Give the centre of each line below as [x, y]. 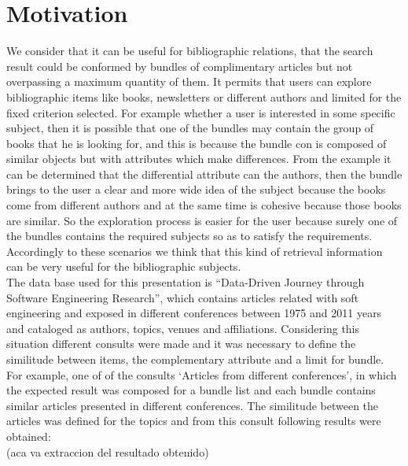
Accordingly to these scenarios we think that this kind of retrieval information [195, 251]
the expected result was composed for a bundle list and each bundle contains [191, 390]
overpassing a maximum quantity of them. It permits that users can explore [189, 81]
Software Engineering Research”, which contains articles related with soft [183, 297]
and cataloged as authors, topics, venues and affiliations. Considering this [183, 328]
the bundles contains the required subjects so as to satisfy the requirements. [189, 236]
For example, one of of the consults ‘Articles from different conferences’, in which [202, 374]
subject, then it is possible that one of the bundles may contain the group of [190, 128]
